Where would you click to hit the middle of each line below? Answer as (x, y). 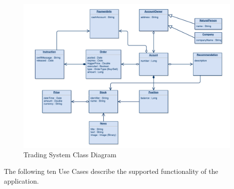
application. (21, 180)
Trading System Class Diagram (70, 155)
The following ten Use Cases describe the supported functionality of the (111, 171)
